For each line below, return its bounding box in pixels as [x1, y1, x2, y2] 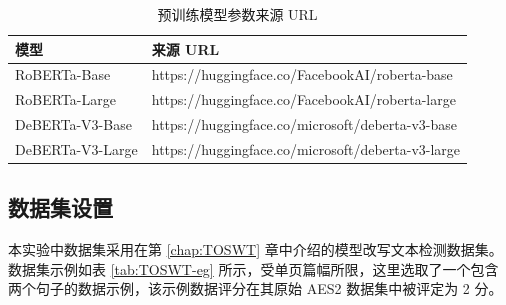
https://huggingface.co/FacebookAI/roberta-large [151, 89, 456, 110]
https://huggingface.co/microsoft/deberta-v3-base [151, 114, 457, 135]
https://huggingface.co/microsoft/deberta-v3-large [151, 138, 461, 159]
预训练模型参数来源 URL [157, 4, 318, 24]
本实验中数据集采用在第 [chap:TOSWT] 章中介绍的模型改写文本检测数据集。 [8, 239, 503, 260]
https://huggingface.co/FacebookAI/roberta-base [151, 64, 453, 85]
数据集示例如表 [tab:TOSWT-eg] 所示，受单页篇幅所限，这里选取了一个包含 [8, 258, 499, 279]
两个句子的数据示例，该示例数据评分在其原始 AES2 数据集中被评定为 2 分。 [8, 278, 503, 299]
